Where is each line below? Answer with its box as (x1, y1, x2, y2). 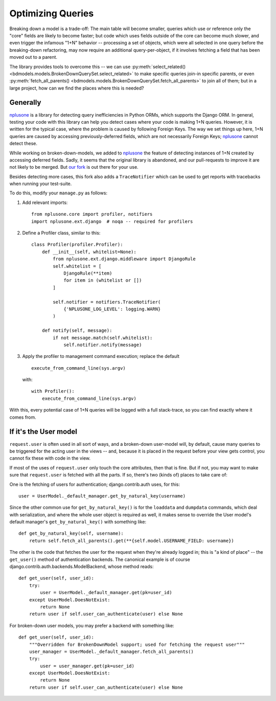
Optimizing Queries (9, 8, 94, 19)
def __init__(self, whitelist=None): (41, 248, 136, 255)
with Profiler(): (31, 389, 75, 394)
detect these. (9, 141, 38, 147)
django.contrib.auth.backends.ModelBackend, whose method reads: (9, 563, 154, 570)
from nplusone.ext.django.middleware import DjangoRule (53, 256, 196, 262)
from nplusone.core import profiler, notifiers (31, 211, 153, 217)
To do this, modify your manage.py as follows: (9, 190, 107, 196)
